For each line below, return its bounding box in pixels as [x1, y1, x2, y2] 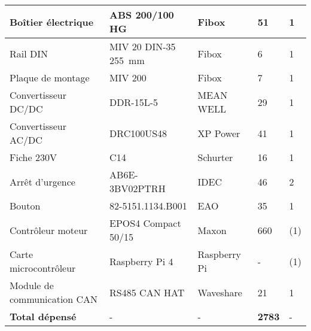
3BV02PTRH [109, 181, 166, 195]
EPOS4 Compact [109, 216, 181, 230]
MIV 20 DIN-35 [109, 40, 176, 53]
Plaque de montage [10, 71, 90, 84]
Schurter [197, 150, 233, 164]
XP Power [197, 126, 240, 140]
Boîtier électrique [10, 14, 94, 29]
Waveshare [197, 285, 242, 299]
